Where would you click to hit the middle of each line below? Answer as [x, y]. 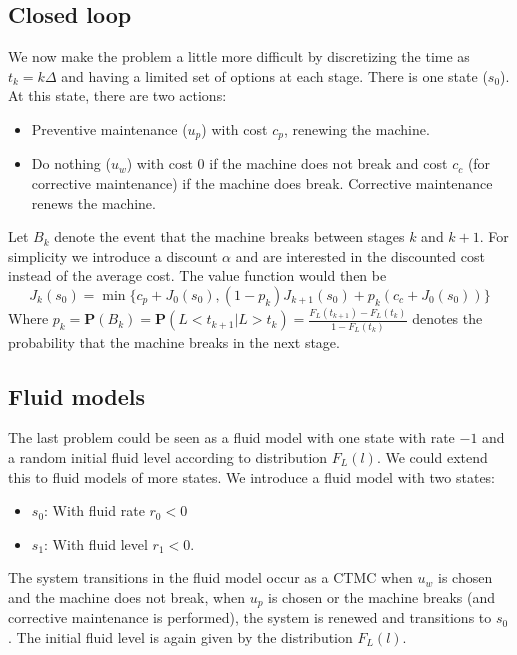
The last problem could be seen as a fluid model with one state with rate [231, 437]
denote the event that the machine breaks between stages [229, 236]
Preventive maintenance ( [109, 128]
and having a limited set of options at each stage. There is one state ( [274, 75]
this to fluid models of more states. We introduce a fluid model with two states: [252, 476]
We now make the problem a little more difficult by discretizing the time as [239, 56]
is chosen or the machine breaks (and [382, 596]
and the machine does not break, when [126, 596]
